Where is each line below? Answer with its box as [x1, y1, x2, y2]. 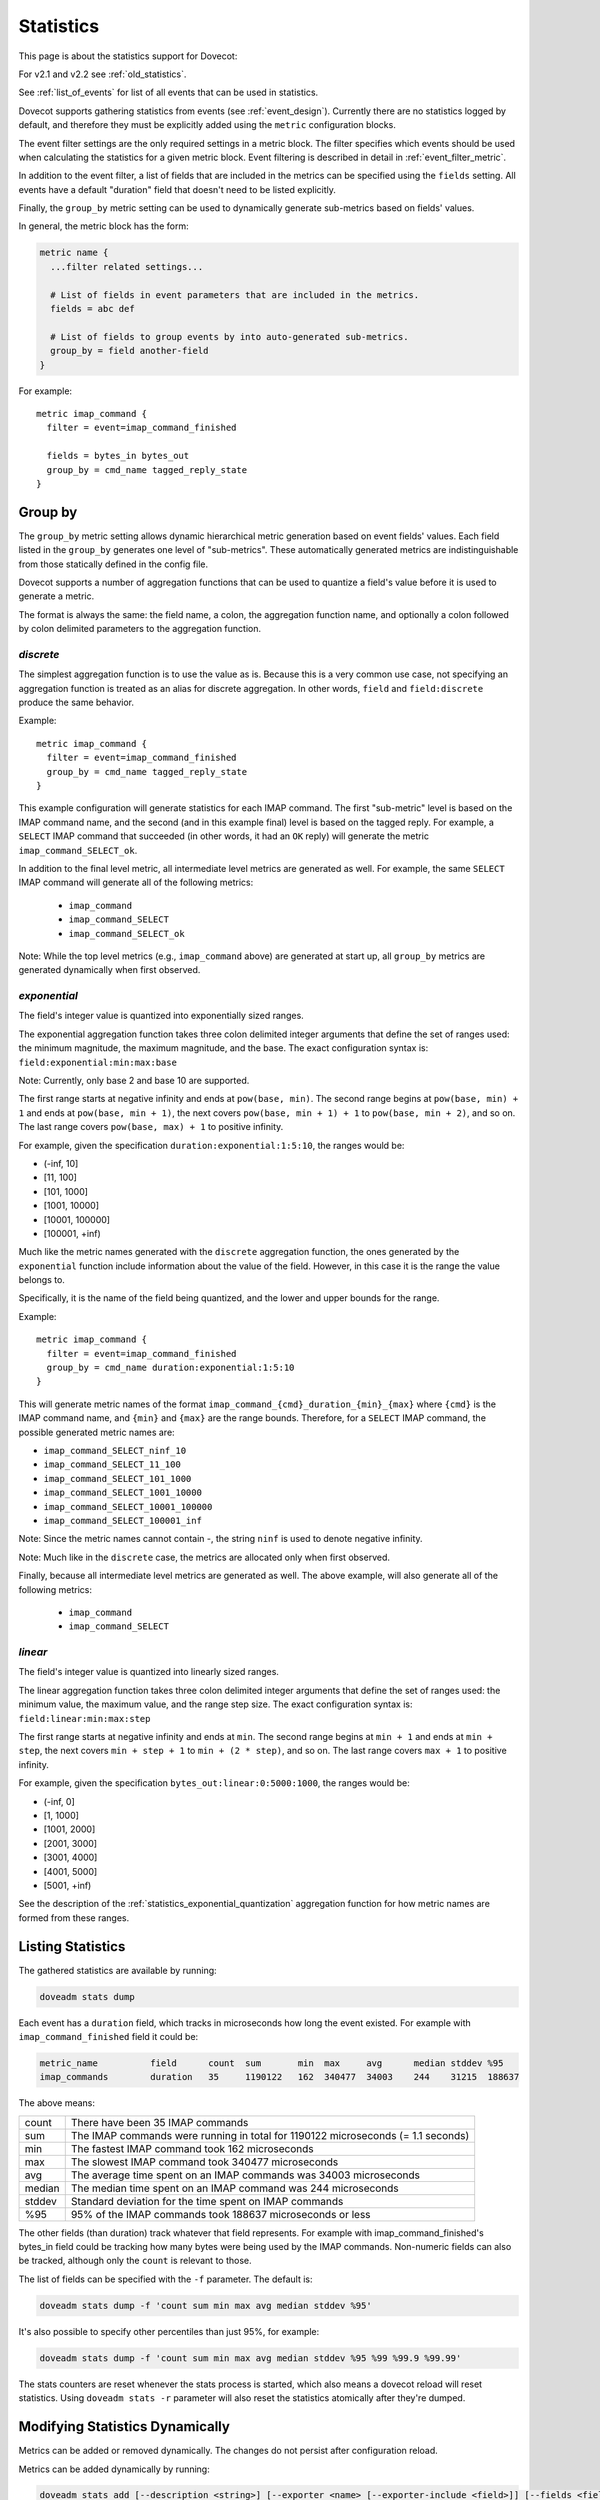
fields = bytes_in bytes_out [46, 450, 190, 462]
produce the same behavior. [18, 696, 135, 709]
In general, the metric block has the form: [18, 220, 189, 232]
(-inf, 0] [43, 1795, 75, 1807]
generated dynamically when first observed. [18, 964, 201, 976]
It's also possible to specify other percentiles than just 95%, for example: [18, 2325, 320, 2337]
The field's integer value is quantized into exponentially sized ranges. [18, 1010, 304, 1022]
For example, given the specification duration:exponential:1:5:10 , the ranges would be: [18, 1139, 405, 1151]
